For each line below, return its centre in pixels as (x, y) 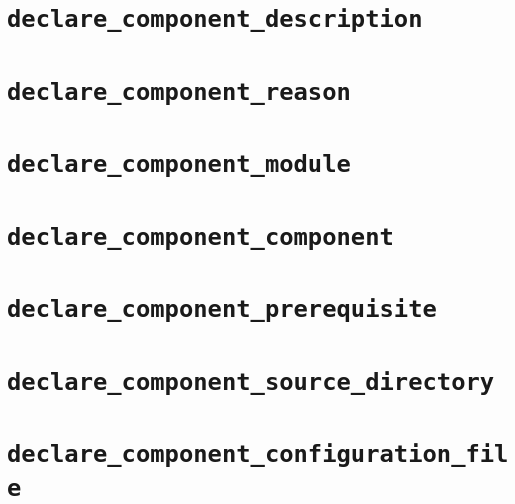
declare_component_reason (179, 91)
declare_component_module (179, 164)
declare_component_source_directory (251, 381)
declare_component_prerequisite (222, 309)
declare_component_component (200, 236)
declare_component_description (215, 19)
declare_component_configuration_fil (258, 454)
